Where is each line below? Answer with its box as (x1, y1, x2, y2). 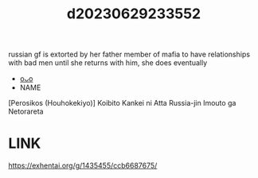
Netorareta (8, 106, 44, 116)
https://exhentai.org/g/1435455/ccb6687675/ (8, 161, 158, 171)
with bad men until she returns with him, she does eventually (8, 58, 208, 68)
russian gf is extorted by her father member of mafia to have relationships (8, 49, 251, 60)
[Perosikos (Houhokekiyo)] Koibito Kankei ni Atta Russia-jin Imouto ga (8, 99, 236, 108)
